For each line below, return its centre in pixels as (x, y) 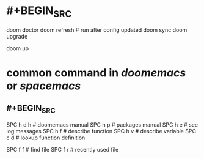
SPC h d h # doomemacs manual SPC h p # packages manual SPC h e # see (102, 124)
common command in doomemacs (96, 72)
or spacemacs (44, 86)
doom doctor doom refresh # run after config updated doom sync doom (97, 30)
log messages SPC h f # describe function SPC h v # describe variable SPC (101, 131)
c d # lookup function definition (46, 138)
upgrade (17, 36)
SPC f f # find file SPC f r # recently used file (63, 149)
